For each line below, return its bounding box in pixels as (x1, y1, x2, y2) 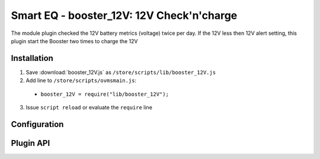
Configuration (11, 119, 64, 129)
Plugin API (11, 138, 50, 148)
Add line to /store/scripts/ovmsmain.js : (25, 77, 136, 84)
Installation (11, 53, 53, 63)
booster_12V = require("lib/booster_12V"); (40, 90, 169, 98)
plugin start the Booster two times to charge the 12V (11, 37, 138, 44)
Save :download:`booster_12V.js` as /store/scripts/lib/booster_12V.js (25, 69, 216, 76)
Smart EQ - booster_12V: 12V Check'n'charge (11, 9, 238, 22)
